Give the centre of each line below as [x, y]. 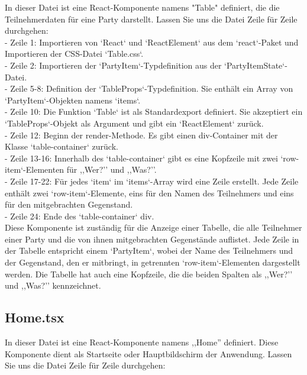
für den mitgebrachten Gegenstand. [69, 204]
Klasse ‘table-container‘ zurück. [62, 146]
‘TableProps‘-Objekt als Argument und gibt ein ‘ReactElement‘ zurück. [134, 123]
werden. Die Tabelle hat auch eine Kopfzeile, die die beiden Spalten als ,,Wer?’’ [149, 274]
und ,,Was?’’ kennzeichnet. [53, 285]
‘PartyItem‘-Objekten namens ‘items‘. [73, 100]
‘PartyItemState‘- [256, 65]
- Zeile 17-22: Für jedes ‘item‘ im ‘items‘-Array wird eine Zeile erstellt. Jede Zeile [152, 181]
